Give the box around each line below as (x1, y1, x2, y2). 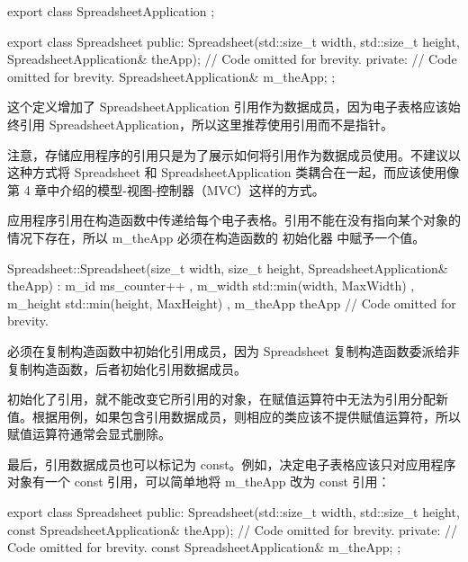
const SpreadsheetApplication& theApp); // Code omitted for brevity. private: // (7, 520, 458, 539)
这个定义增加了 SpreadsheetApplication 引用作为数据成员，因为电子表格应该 (7, 97, 448, 116)
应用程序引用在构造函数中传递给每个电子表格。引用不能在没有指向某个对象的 (7, 210, 461, 229)
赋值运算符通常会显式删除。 (7, 424, 171, 443)
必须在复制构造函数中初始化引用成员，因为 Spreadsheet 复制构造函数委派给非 (7, 341, 460, 360)
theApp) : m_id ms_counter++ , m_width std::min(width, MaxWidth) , (7, 276, 415, 295)
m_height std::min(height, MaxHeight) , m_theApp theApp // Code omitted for (7, 293, 456, 312)
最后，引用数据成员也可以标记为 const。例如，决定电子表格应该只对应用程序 (7, 454, 456, 473)
